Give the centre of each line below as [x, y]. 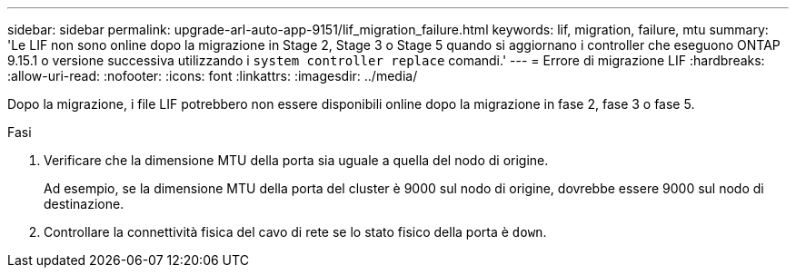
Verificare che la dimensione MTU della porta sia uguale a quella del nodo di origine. [296, 160]
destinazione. [84, 204]
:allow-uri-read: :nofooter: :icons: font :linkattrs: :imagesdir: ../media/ [213, 76]
